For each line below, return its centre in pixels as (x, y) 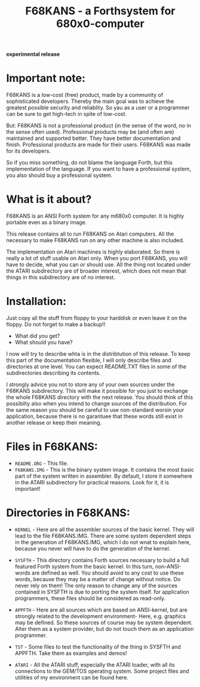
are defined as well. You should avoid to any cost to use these (108, 573)
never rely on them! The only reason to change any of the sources (96, 585)
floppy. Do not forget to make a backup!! (56, 324)
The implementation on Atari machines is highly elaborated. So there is (93, 252)
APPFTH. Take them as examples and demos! (71, 653)
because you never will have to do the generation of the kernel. (93, 548)
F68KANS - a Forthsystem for (100, 11)
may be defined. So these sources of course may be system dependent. (104, 622)
